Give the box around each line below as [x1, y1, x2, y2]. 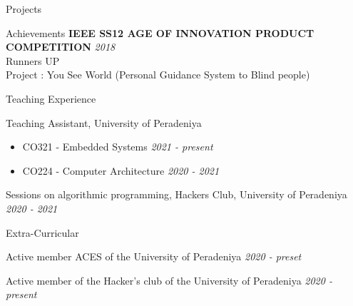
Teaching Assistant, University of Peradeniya [6, 115, 202, 130]
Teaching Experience [6, 91, 96, 106]
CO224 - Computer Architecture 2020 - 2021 [22, 163, 220, 178]
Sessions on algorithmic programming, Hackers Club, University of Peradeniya [6, 187, 347, 202]
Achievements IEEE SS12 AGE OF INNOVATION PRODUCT [6, 25, 314, 40]
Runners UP [6, 53, 60, 68]
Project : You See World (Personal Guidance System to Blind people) [6, 67, 310, 82]
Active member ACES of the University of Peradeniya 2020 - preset [6, 249, 302, 264]
